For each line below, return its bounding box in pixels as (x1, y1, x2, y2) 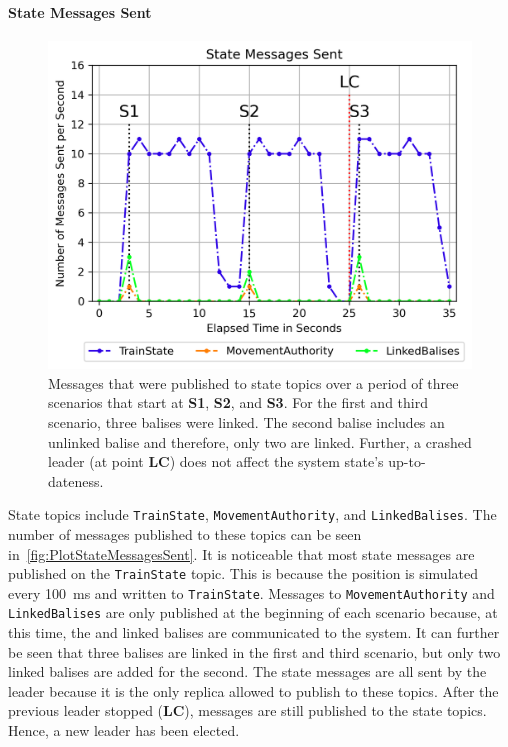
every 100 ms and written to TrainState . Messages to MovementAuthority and (8, 582, 495, 603)
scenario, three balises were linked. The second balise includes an (48, 411, 445, 432)
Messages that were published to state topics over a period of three (48, 372, 459, 393)
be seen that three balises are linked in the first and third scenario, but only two (8, 641, 501, 662)
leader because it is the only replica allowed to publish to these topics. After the (8, 680, 499, 701)
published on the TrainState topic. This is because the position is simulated (8, 563, 478, 584)
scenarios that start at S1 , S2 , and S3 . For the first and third (48, 392, 428, 413)
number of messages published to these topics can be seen (8, 523, 362, 544)
